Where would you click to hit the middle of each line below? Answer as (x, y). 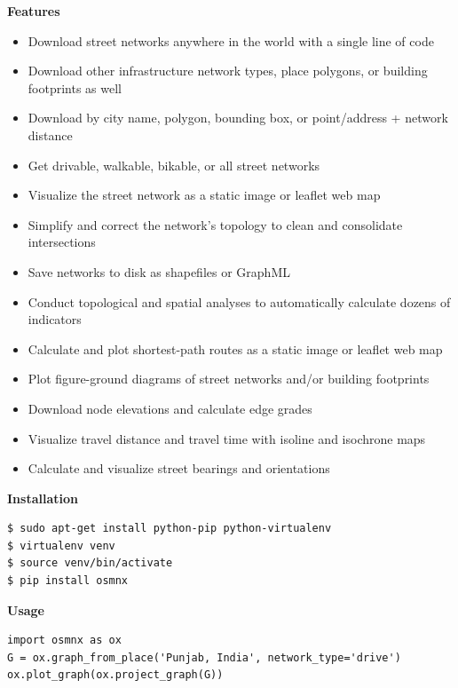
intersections (62, 242)
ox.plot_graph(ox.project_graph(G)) (115, 675)
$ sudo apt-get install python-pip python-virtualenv (170, 529)
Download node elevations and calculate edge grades (170, 408)
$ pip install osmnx (68, 581)
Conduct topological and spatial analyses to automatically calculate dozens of (239, 301)
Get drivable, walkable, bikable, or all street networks (174, 165)
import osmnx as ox (64, 641)
